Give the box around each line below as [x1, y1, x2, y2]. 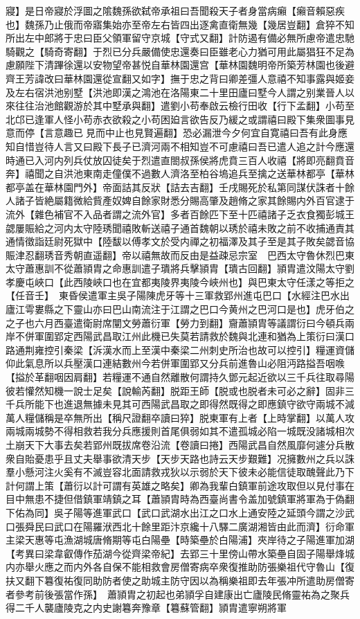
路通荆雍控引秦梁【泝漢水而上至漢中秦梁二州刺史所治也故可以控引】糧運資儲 [6, 342, 354, 357]
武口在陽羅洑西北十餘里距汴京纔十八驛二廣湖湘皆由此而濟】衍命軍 [53, 519, 354, 533]
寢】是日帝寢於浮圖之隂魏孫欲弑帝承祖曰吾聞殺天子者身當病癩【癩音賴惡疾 [6, 3, 345, 17]
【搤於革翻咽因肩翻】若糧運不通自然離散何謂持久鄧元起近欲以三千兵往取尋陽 [6, 370, 354, 384]
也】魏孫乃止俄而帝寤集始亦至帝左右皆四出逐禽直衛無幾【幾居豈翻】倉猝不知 [6, 17, 354, 31]
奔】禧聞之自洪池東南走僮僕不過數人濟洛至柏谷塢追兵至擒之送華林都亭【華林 [6, 166, 354, 181]
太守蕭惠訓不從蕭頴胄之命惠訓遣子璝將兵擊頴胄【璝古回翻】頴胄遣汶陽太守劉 [6, 261, 354, 276]
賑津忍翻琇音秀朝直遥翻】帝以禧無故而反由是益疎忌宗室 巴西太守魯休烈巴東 [6, 247, 354, 262]
